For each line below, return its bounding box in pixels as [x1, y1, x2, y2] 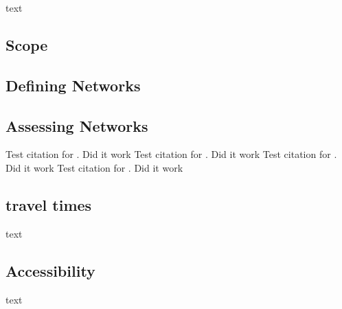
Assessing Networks [5, 115, 148, 136]
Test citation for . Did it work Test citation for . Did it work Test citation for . [5, 147, 337, 161]
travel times [5, 194, 92, 215]
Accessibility [5, 260, 95, 281]
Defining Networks [5, 74, 141, 95]
